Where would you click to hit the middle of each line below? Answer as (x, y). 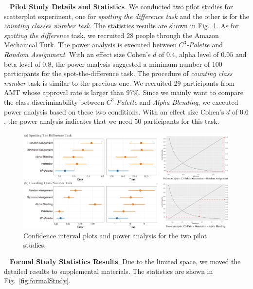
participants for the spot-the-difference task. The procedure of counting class (118, 73)
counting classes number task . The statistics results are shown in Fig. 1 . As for (121, 26)
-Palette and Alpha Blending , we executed (176, 102)
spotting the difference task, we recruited (64, 35)
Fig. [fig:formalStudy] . (37, 280)
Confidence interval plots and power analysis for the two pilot (115, 235)
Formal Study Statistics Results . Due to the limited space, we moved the (125, 261)
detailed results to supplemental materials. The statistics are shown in (108, 271)
